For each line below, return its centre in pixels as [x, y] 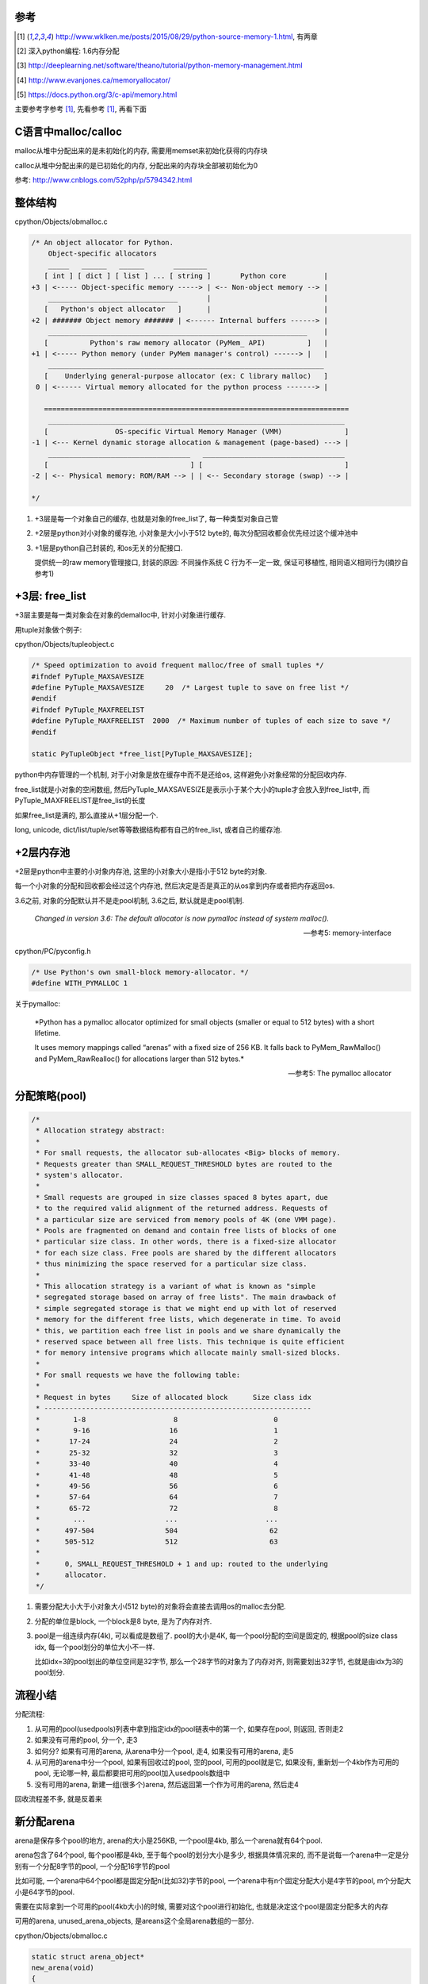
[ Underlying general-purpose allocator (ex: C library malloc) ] [186, 376]
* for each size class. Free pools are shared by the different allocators [186, 1253]
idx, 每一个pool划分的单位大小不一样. [95, 1647]
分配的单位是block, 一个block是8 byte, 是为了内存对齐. [123, 1621]
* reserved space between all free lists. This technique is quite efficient [190, 1342]
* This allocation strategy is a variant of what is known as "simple [176, 1286]
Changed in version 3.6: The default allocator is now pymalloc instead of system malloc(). [182, 918]
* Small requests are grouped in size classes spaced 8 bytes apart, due [182, 1197]
